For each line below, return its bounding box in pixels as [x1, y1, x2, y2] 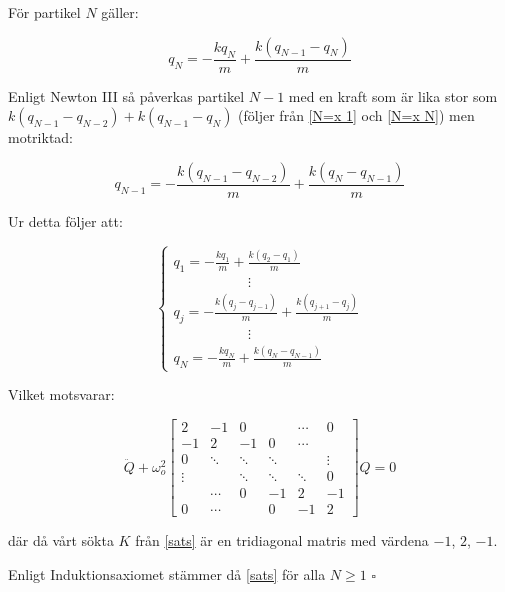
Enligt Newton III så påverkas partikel [8, 85, 245, 106]
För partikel [8, 2, 81, 22]
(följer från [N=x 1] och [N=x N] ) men [238, 105, 475, 126]
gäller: [101, 2, 139, 22]
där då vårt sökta [8, 530, 114, 551]
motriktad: [8, 127, 74, 148]
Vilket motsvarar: [8, 384, 115, 405]
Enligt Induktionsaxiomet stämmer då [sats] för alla [8, 563, 326, 584]
